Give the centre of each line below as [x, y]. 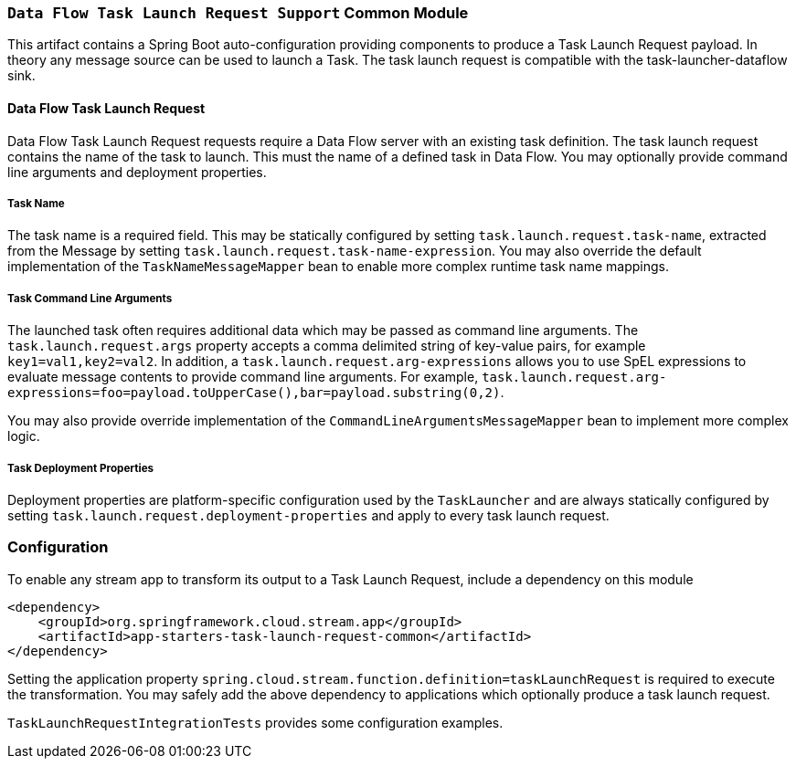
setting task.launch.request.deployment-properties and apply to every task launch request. [308, 515]
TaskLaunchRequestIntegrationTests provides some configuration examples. [255, 722]
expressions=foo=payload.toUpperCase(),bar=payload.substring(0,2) [254, 393]
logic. [24, 436]
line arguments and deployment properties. [137, 172]
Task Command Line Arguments [90, 298]
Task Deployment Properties [81, 468]
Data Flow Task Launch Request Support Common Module [238, 13]
